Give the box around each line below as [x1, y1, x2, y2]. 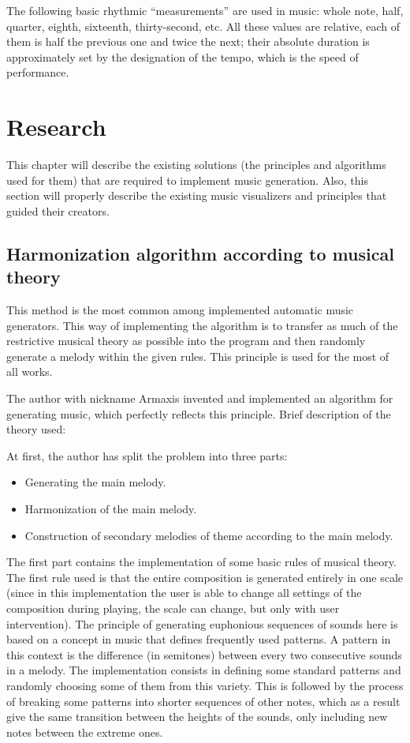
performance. [6, 64, 69, 81]
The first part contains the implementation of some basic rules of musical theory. [6, 553, 397, 570]
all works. [6, 363, 53, 380]
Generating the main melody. [24, 474, 166, 490]
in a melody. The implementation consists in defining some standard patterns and [6, 662, 401, 678]
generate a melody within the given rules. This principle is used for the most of [6, 347, 389, 364]
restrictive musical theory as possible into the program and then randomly [6, 332, 366, 349]
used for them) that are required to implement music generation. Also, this [6, 171, 368, 188]
